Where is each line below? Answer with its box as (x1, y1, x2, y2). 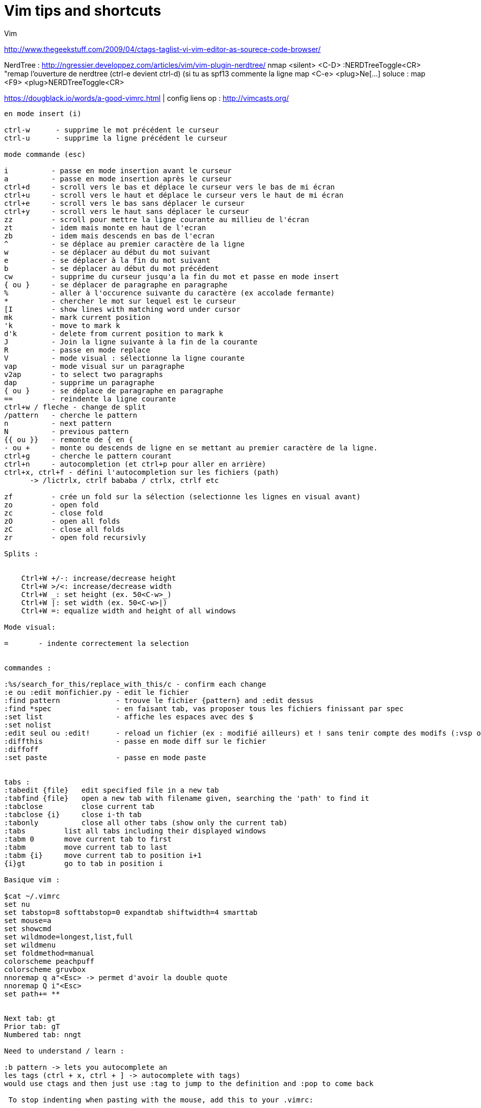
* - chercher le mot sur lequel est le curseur (4, 296, 236, 305)
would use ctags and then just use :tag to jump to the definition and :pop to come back (4, 1079, 373, 1088)
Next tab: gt (4, 1014, 56, 1022)
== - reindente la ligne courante (4, 394, 176, 403)
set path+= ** (4, 989, 60, 998)
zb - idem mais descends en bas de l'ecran (4, 231, 215, 240)
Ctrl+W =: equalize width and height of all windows (21, 606, 236, 615)
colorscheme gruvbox (4, 965, 86, 974)
